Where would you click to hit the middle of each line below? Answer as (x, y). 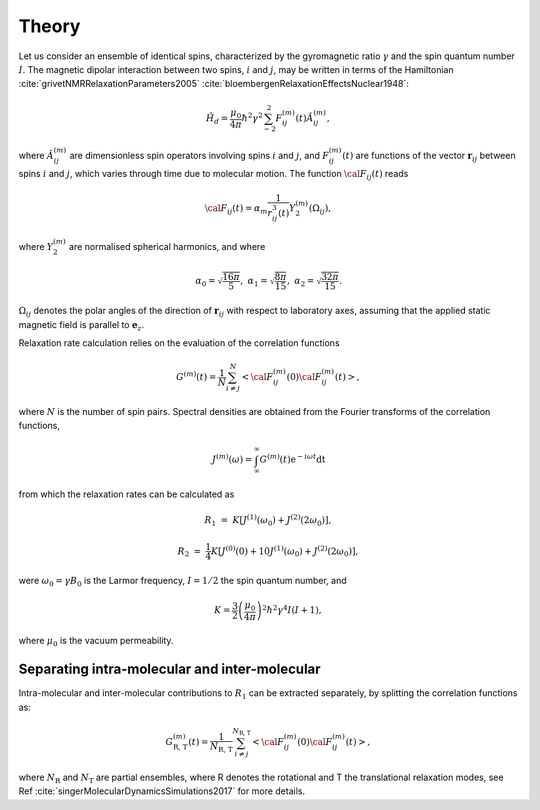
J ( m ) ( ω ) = (232, 458)
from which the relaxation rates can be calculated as (126, 494)
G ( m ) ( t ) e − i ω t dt (292, 458)
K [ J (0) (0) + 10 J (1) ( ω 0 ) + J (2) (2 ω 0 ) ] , (284, 551)
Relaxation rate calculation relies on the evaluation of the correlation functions (179, 342)
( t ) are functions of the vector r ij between (428, 157)
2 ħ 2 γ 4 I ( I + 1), (291, 609)
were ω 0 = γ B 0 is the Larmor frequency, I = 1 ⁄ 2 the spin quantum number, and (182, 581)
